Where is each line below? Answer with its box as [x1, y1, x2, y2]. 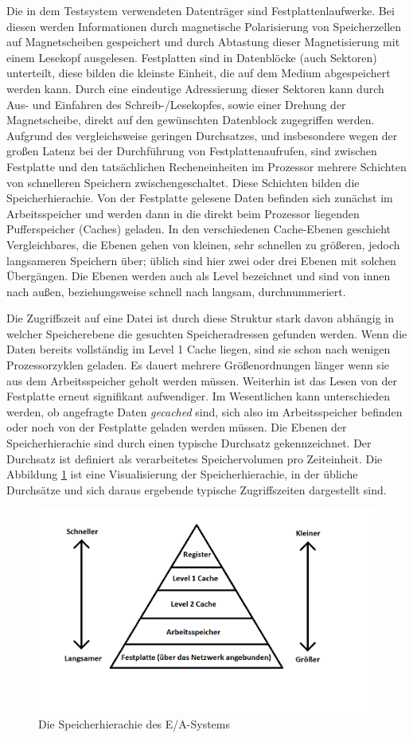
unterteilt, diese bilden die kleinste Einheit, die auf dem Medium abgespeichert [6, 64, 391, 81]
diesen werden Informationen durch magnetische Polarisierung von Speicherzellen [6, 18, 402, 34]
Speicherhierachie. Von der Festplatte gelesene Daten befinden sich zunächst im [6, 189, 393, 206]
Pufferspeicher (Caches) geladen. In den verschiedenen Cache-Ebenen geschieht [6, 221, 391, 237]
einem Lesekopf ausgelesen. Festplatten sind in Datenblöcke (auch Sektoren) [6, 49, 377, 65]
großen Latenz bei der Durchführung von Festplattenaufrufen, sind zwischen [6, 143, 377, 159]
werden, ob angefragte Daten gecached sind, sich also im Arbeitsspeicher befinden [6, 403, 403, 420]
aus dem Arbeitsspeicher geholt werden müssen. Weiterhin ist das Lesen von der [6, 372, 397, 389]
